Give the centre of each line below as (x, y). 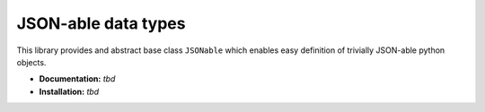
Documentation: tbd (77, 79)
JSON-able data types (101, 23)
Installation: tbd (69, 91)
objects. (31, 62)
